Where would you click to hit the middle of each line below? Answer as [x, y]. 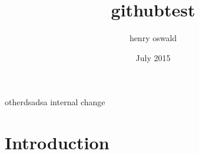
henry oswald [153, 38]
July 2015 [153, 57]
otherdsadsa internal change [55, 102]
